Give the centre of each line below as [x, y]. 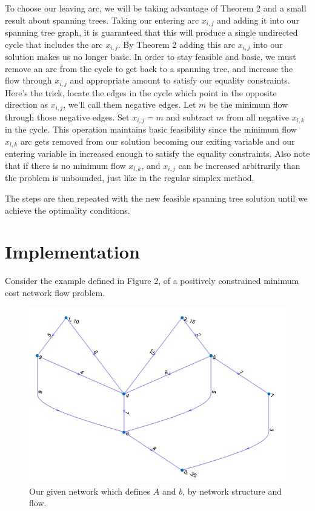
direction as [26, 104]
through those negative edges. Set [67, 117]
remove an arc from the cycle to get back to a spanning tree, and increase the [149, 68]
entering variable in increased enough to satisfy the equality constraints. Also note [157, 153]
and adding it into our [258, 20]
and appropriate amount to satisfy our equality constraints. [180, 80]
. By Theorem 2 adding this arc [177, 44]
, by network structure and [232, 491]
